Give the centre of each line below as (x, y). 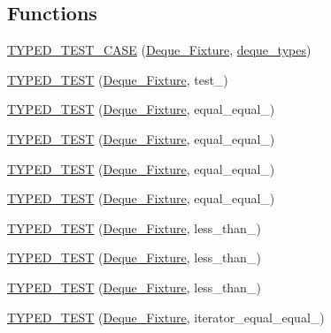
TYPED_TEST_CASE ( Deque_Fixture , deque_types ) (159, 50)
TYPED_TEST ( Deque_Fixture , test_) (118, 79)
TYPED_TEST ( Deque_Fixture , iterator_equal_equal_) (166, 317)
